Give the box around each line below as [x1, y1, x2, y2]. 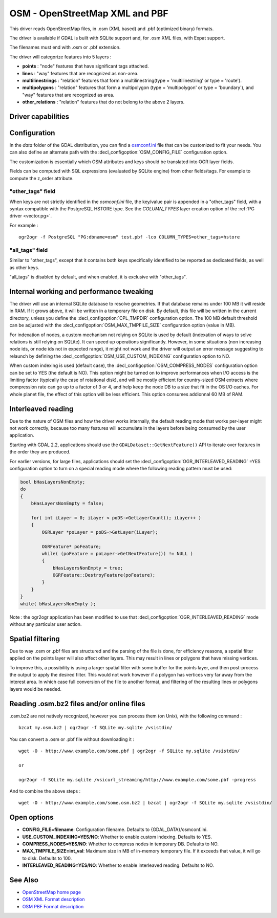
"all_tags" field [9, 247, 48, 254]
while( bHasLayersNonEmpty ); [20, 601, 96, 606]
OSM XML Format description [22, 896, 85, 903]
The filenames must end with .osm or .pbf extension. [9, 44, 121, 51]
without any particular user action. [9, 621, 82, 627]
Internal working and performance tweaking [9, 287, 154, 296]
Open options [9, 813, 54, 822]
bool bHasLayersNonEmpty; [20, 479, 86, 485]
